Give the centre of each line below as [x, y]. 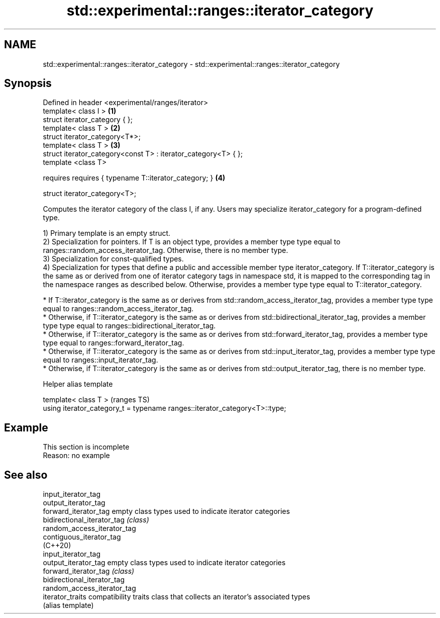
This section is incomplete [86, 447]
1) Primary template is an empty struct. [107, 233]
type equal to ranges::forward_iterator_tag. [114, 343]
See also [26, 475]
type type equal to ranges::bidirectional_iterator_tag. [129, 326]
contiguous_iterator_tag [82, 537]
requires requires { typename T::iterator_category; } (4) [134, 178]
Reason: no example [76, 456]
